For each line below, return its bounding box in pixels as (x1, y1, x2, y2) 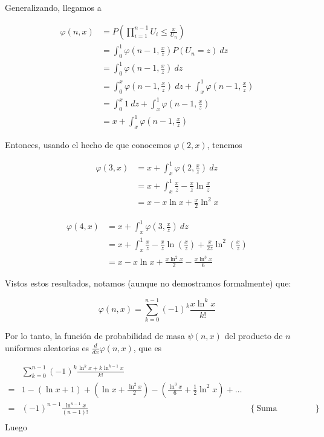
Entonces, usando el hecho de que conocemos (5, 138, 171, 151)
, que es (133, 341, 162, 354)
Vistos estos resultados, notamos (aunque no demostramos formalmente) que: (5, 277, 291, 290)
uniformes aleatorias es (5, 341, 89, 354)
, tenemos (207, 138, 242, 151)
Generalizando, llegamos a (5, 1, 102, 13)
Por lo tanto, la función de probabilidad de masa (5, 329, 185, 342)
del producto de (224, 329, 283, 342)
